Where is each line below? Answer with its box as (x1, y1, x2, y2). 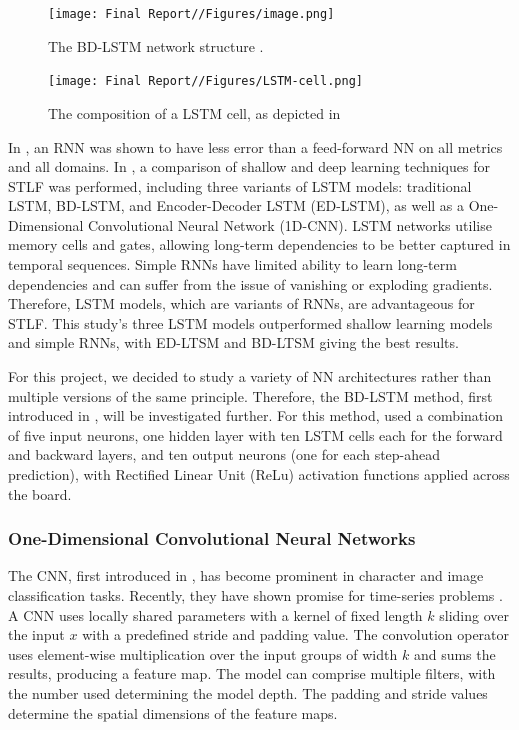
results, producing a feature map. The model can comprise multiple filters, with (8, 663, 496, 684)
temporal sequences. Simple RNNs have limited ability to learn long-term (8, 254, 457, 275)
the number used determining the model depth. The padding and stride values (8, 682, 488, 703)
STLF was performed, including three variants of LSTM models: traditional (8, 175, 472, 196)
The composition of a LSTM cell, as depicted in (48, 102, 341, 123)
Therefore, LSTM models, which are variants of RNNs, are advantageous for (8, 293, 475, 314)
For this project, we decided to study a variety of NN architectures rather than (8, 366, 492, 387)
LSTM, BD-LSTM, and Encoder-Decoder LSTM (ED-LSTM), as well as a (8, 195, 465, 216)
